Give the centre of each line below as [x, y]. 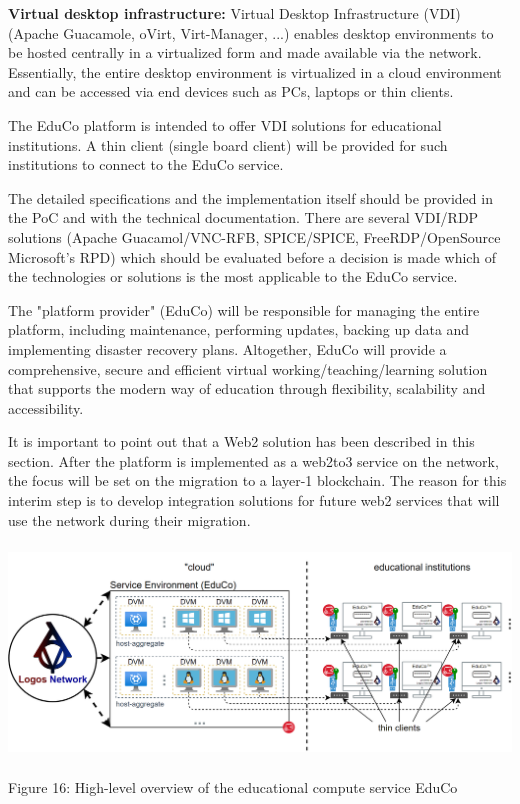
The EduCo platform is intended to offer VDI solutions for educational [225, 124]
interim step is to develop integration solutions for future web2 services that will [254, 500]
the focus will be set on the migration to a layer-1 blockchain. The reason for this [257, 480]
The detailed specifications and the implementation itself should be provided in [250, 197]
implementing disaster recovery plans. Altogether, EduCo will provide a [227, 348]
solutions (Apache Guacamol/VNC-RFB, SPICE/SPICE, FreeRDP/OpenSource [254, 236]
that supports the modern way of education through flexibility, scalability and [247, 388]
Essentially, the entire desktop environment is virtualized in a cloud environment [255, 71]
